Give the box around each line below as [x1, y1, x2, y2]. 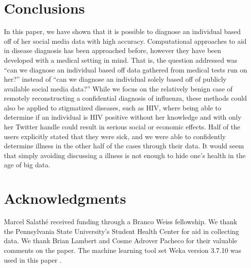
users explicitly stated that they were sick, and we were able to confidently [4, 131, 226, 141]
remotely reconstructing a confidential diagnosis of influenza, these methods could [4, 93, 247, 103]
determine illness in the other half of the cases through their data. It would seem [4, 141, 244, 151]
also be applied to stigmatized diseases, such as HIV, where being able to [4, 102, 221, 112]
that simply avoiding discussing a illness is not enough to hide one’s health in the [4, 150, 246, 160]
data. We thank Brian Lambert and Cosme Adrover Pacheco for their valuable [4, 235, 237, 246]
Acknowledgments [4, 188, 126, 208]
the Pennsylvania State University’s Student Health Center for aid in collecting [4, 226, 239, 236]
